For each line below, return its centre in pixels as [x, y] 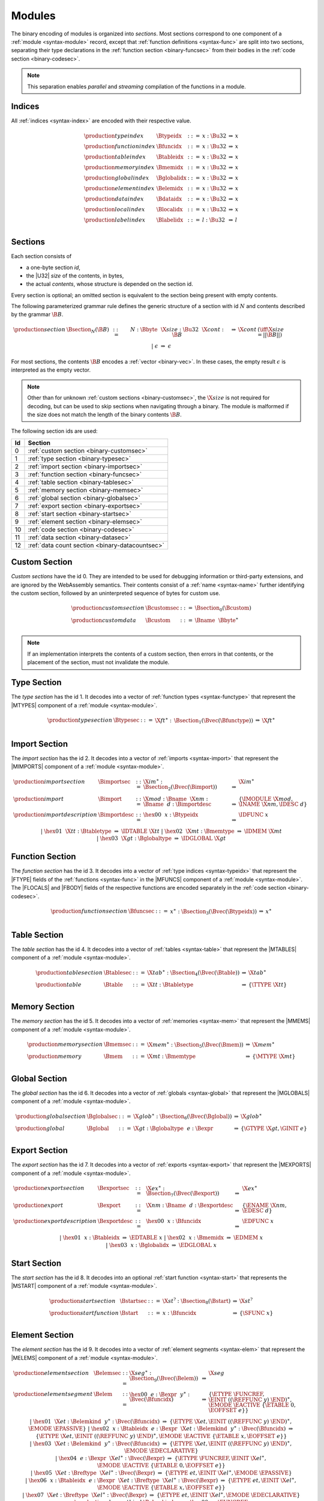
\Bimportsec [114, 781]
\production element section [51, 1373]
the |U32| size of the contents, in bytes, [75, 276]
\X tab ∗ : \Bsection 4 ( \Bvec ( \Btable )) [193, 973]
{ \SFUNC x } [256, 1313]
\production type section [80, 720]
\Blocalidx [169, 209]
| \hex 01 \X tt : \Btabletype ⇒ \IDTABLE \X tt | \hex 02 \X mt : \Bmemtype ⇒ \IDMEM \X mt [161, 831]
